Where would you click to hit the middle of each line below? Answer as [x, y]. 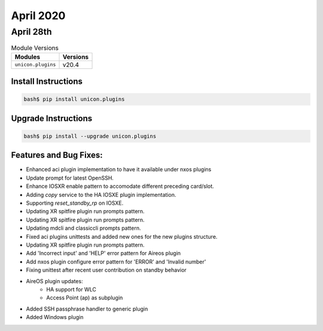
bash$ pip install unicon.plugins [74, 99]
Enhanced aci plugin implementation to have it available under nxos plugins [119, 169]
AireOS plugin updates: [54, 281]
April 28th [31, 32]
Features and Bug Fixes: [57, 155]
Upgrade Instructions [52, 118]
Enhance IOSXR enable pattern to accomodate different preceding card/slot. [120, 186]
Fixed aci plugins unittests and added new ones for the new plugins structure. [122, 236]
